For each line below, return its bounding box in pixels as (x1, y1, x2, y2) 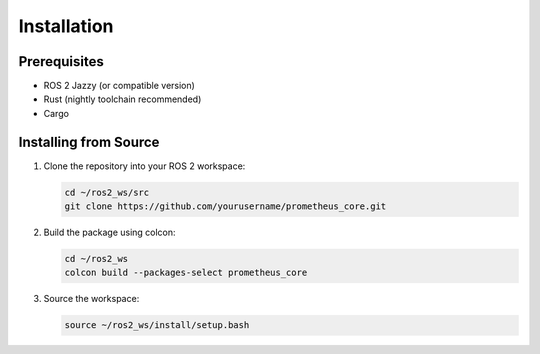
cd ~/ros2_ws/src (64, 186, 150, 198)
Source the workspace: (43, 293, 140, 305)
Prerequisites (18, 53, 104, 70)
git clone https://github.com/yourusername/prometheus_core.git (64, 201, 387, 212)
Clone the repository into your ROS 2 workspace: (43, 160, 246, 172)
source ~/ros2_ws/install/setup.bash (64, 320, 250, 331)
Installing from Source (18, 133, 160, 150)
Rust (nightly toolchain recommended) (43, 93, 202, 105)
